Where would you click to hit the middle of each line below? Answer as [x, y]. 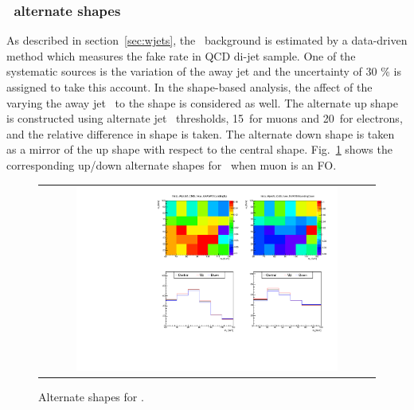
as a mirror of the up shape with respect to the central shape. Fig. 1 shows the [199, 149]
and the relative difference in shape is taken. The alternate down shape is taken [201, 133]
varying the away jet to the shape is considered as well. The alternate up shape [203, 102]
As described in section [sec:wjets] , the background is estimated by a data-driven [207, 40]
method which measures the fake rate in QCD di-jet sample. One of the [181, 55]
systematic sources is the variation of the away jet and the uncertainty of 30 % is [204, 71]
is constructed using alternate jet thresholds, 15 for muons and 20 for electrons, [205, 118]
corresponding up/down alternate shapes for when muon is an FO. [172, 164]
